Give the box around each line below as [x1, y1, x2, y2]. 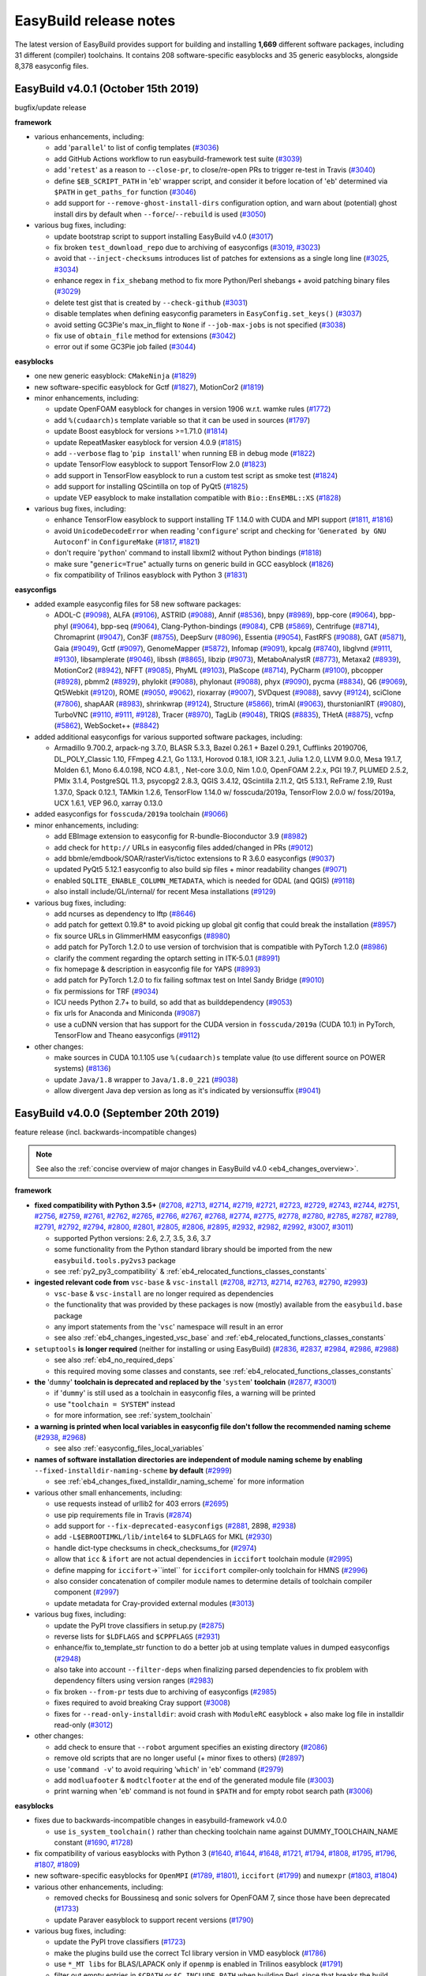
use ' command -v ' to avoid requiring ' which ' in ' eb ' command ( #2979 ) [54, 1764, 284, 1774]
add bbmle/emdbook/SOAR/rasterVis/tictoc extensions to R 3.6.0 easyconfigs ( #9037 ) [54, 854, 335, 863]
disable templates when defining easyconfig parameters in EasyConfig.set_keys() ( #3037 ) [54, 309, 362, 319]
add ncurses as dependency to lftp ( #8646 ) [54, 909, 196, 918]
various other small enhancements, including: [34, 1488, 183, 1497]
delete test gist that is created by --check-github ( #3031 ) [54, 297, 248, 307]
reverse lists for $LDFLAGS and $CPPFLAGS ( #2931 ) [54, 1631, 221, 1641]
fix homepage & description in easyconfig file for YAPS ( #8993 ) [54, 964, 261, 974]
